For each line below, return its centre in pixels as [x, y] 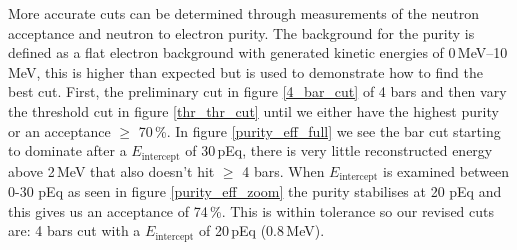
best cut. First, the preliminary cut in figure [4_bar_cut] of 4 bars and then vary [257, 91]
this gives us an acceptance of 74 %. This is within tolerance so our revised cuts [251, 210]
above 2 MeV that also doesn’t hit [111, 170]
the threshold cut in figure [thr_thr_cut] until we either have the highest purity [253, 110]
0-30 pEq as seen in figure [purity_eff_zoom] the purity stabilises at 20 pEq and [255, 191]
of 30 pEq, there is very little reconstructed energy [339, 150]
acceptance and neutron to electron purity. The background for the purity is [241, 32]
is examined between [446, 170]
